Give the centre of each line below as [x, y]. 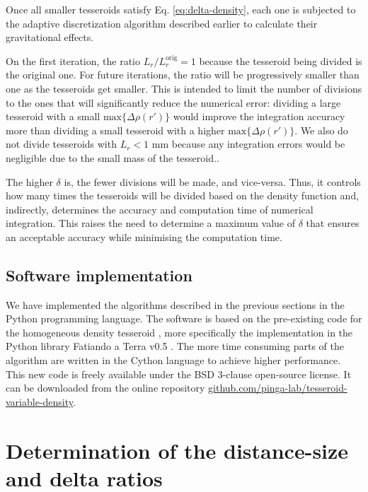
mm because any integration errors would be [248, 144]
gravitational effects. [50, 37]
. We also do [321, 130]
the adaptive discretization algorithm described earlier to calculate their [162, 23]
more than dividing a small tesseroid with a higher [115, 130]
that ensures [333, 223]
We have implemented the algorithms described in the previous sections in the [175, 304]
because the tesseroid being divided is [281, 60]
